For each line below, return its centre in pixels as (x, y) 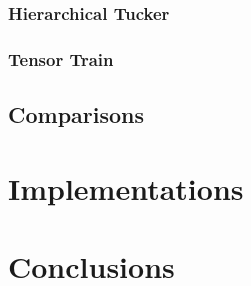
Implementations (126, 187)
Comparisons (76, 114)
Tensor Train (61, 58)
